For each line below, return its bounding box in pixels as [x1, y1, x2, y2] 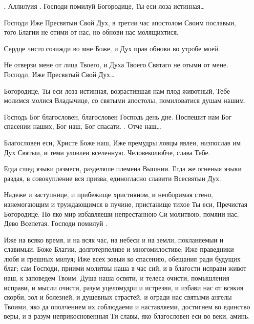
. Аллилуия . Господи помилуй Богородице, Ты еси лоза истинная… [4, 1, 205, 11]
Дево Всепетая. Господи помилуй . [4, 218, 107, 228]
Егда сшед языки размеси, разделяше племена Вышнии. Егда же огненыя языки [4, 163, 242, 174]
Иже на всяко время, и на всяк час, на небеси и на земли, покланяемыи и [4, 234, 224, 244]
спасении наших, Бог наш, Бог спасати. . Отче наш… [4, 121, 162, 131]
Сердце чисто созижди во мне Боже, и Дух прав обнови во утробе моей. [4, 43, 220, 53]
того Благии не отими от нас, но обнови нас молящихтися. [4, 27, 179, 37]
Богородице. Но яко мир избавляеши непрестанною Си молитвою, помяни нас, [4, 208, 239, 219]
